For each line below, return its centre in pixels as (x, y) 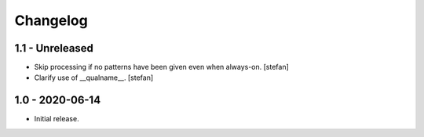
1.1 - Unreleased (54, 48)
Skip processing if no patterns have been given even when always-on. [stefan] (162, 67)
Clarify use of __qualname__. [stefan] (94, 78)
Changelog (51, 20)
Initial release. (57, 119)
